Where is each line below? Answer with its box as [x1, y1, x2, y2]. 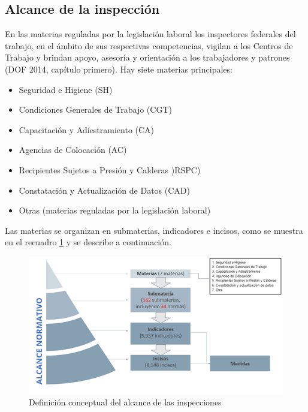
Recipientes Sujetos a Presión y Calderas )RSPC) [19, 163, 201, 176]
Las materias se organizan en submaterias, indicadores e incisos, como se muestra [5, 224, 303, 236]
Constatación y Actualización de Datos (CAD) [19, 184, 190, 196]
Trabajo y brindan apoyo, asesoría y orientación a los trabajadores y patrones [5, 51, 290, 64]
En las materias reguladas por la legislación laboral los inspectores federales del [5, 28, 296, 40]
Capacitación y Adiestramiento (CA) [19, 123, 155, 136]
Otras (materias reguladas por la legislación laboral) [19, 204, 211, 216]
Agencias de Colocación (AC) [19, 143, 127, 156]
